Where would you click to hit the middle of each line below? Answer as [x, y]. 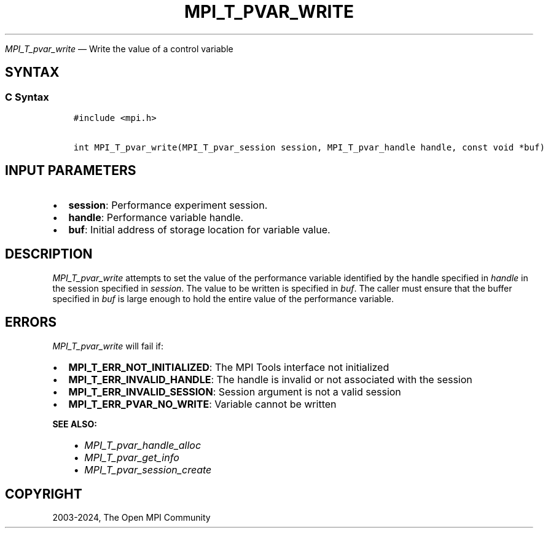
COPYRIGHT [44, 494]
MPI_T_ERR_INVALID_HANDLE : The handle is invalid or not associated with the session [270, 379]
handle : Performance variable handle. [156, 217]
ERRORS [31, 322]
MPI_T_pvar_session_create [148, 469]
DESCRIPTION [49, 254]
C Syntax [27, 97]
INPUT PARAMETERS [71, 171]
